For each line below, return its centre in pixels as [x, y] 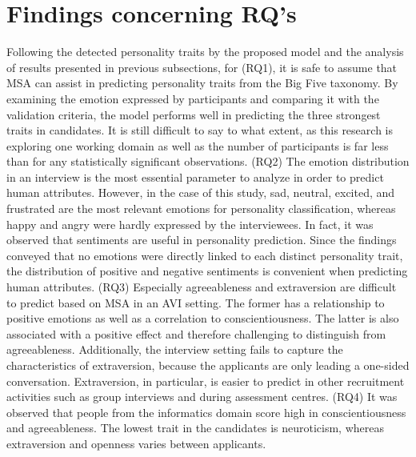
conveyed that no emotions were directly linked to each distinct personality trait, [205, 255]
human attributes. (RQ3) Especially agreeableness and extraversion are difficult [202, 287]
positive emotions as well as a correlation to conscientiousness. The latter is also [203, 318]
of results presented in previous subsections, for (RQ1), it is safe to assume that [202, 67]
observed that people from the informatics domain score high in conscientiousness [206, 412]
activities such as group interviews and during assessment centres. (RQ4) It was [202, 397]
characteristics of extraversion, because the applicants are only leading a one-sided [208, 365]
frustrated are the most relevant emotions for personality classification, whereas [201, 208]
